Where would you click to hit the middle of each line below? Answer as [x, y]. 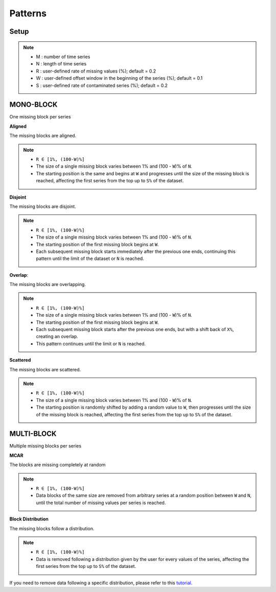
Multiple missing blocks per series [45, 446]
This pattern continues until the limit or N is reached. [91, 344]
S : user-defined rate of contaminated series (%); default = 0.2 [102, 85]
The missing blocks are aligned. [43, 136]
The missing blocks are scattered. [45, 369]
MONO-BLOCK [33, 105]
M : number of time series [63, 57]
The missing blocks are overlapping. [48, 285]
